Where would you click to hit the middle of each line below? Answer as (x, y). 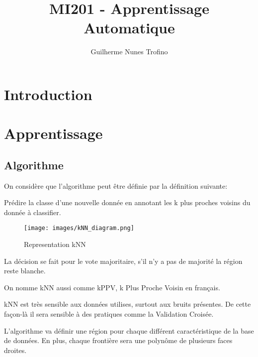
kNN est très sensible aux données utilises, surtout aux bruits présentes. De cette (128, 304)
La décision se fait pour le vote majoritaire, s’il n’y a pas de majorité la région (123, 261)
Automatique (129, 28)
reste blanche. (25, 271)
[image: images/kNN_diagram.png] (79, 228)
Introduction (48, 94)
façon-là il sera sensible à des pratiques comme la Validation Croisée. (109, 314)
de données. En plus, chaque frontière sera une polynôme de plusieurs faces (118, 340)
